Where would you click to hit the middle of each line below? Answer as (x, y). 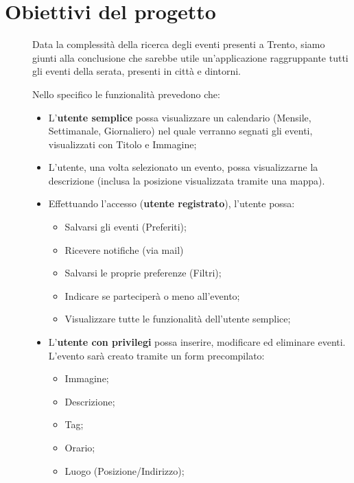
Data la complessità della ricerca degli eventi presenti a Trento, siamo (179, 44)
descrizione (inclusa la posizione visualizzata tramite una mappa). (187, 180)
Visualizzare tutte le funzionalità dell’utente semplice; (178, 319)
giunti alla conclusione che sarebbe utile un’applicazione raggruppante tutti (190, 57)
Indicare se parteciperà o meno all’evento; (152, 295)
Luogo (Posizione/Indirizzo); (125, 470)
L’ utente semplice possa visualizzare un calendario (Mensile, (180, 117)
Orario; (80, 447)
